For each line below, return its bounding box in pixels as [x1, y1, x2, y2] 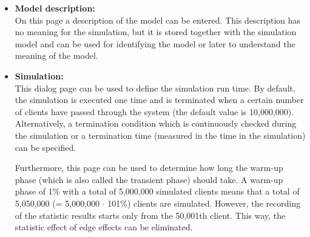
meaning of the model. [15, 49, 98, 62]
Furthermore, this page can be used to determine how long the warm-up [15, 161, 283, 174]
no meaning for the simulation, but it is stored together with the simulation [15, 25, 297, 38]
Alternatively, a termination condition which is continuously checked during [15, 117, 297, 130]
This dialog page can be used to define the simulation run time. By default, [15, 81, 295, 94]
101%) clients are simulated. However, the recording [107, 196, 301, 209]
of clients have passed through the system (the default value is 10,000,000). [15, 105, 294, 118]
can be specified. [15, 141, 76, 153]
